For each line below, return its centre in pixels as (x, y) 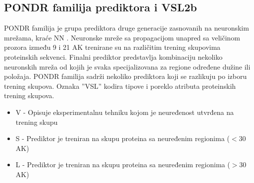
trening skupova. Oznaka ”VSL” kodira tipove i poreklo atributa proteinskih (120, 86)
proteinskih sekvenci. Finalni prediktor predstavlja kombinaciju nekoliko (113, 56)
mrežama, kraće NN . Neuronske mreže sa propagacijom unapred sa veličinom (122, 37)
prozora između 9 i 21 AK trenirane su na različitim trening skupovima (112, 47)
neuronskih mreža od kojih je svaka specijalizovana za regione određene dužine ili (127, 66)
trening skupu (37, 122)
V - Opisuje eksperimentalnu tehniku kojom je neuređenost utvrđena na (125, 112)
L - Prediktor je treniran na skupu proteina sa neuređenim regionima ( (123, 165)
